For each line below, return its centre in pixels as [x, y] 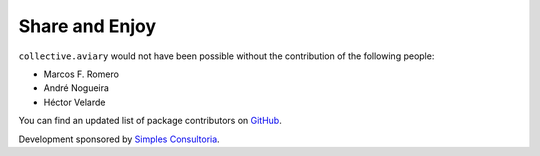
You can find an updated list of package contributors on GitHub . [150, 121]
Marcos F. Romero [81, 74]
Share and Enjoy [87, 26]
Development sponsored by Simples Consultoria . [119, 139]
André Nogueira [76, 88]
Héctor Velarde [74, 102]
